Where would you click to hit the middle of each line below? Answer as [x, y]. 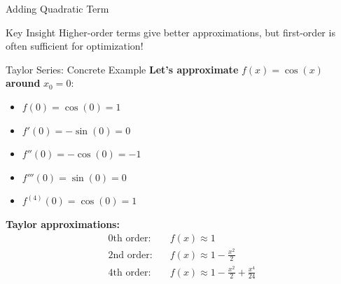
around [23, 83]
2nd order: [130, 255]
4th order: [130, 272]
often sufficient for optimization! [75, 46]
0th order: [130, 238]
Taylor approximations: [63, 223]
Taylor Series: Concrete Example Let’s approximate [122, 69]
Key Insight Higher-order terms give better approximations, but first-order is [170, 32]
